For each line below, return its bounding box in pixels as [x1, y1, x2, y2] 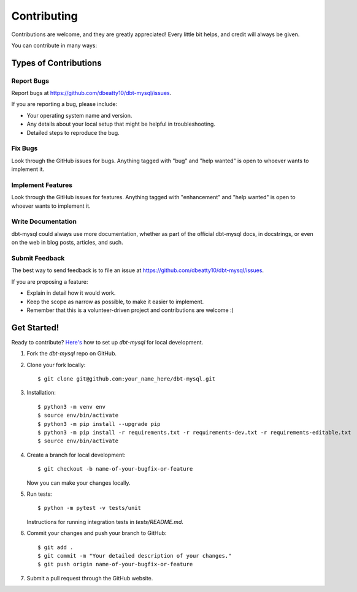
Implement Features [11, 181, 73, 189]
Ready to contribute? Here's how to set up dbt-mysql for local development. [11, 338, 204, 346]
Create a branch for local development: [26, 451, 126, 458]
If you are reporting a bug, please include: [11, 101, 118, 108]
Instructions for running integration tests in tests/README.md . [26, 518, 184, 525]
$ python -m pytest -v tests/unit [37, 504, 141, 512]
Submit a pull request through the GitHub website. [26, 574, 153, 582]
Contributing [11, 9, 78, 23]
